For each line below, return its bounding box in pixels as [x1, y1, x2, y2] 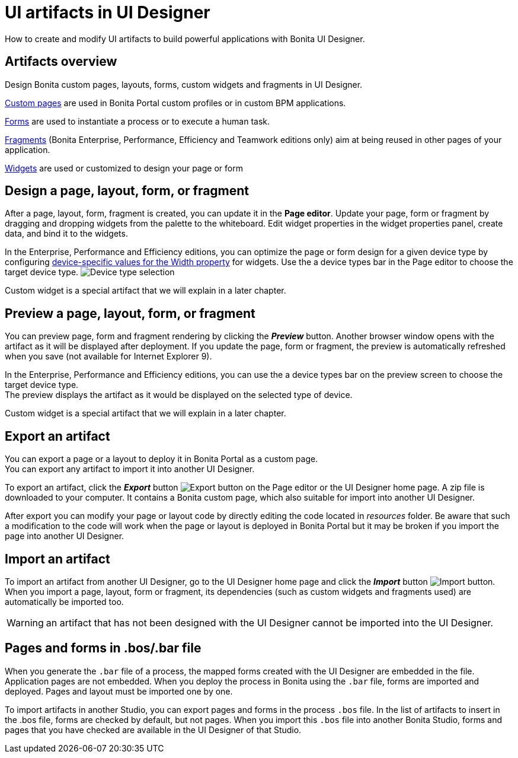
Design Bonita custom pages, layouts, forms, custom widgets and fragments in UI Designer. [5, 79, 363, 90]
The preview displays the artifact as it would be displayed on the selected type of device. [5, 390, 353, 400]
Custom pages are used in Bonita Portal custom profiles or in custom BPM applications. [5, 97, 346, 108]
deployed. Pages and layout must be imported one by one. [5, 686, 233, 696]
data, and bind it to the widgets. [5, 228, 128, 239]
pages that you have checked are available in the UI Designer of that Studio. [5, 724, 302, 735]
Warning [7, 616, 44, 629]
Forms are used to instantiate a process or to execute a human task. [5, 116, 270, 126]
